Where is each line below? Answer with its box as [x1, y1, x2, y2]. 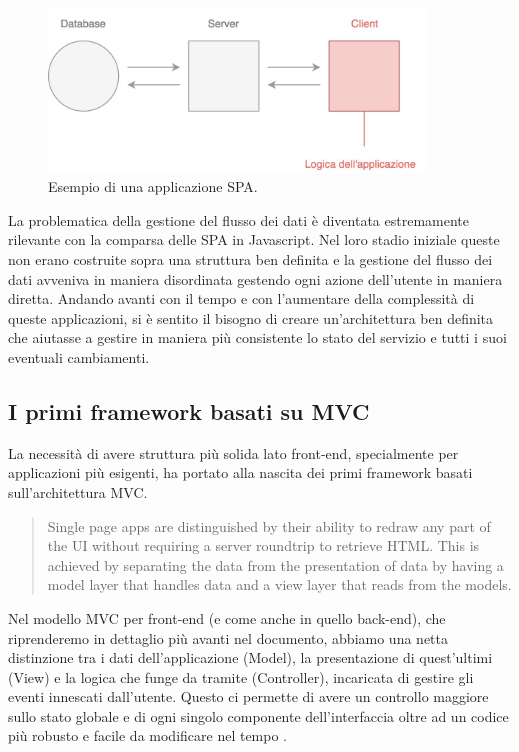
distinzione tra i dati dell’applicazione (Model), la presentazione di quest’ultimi [8, 647, 493, 668]
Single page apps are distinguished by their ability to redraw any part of [47, 515, 491, 536]
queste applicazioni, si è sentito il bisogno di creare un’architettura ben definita [8, 307, 494, 328]
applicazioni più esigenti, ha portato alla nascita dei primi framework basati [8, 462, 473, 483]
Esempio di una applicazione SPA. [48, 176, 258, 197]
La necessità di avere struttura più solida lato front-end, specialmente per [8, 442, 459, 463]
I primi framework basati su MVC [8, 395, 370, 426]
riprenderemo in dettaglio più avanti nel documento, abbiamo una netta [8, 627, 448, 648]
